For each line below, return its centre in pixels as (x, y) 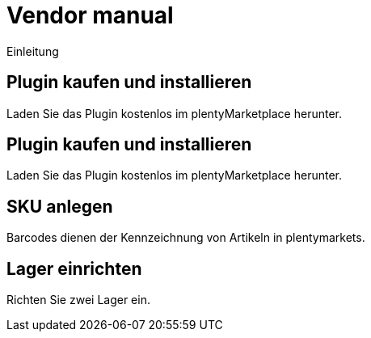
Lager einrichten (74, 268)
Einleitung (33, 51)
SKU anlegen (60, 206)
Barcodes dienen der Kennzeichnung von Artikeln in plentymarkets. (186, 238)
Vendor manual (90, 15)
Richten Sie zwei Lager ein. (78, 300)
